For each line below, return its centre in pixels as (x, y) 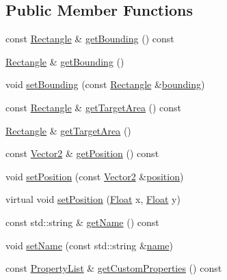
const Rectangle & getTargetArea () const (94, 107)
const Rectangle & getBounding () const (90, 39)
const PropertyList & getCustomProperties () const (114, 268)
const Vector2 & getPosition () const (82, 153)
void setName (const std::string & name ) (89, 245)
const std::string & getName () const (82, 222)
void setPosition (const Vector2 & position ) (95, 176)
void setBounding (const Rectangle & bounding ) (105, 84)
